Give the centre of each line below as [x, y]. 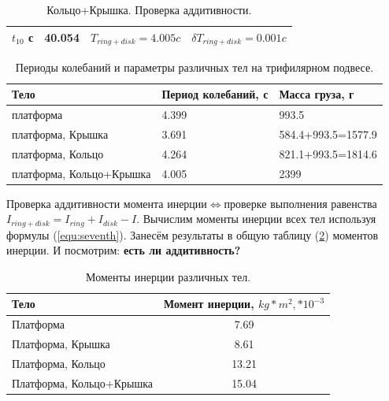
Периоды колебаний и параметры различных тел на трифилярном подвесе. [194, 67]
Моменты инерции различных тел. [169, 276]
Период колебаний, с [215, 94]
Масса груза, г [317, 94]
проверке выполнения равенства [300, 203]
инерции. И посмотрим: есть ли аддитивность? [124, 250]
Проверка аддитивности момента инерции [107, 203]
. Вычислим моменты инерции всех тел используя [256, 219]
